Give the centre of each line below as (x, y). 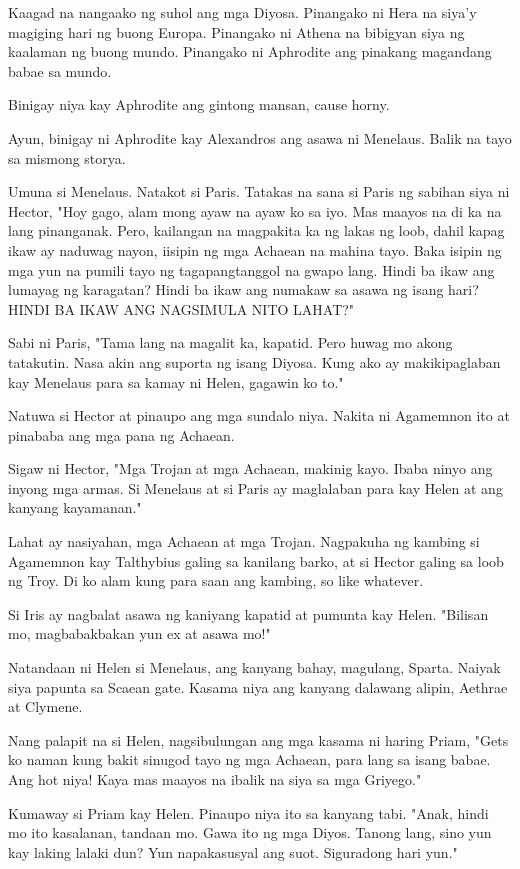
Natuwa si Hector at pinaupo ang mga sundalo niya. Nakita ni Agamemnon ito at (259, 415)
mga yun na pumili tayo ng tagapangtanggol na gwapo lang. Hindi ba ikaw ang (251, 269)
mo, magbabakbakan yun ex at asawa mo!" (139, 633)
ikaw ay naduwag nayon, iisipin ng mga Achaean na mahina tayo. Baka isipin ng (255, 249)
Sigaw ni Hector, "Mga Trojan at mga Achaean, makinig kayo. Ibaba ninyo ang (250, 468)
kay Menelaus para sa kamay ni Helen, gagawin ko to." (176, 381)
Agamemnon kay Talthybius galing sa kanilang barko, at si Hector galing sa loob (256, 560)
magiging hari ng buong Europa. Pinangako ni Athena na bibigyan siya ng (236, 31)
